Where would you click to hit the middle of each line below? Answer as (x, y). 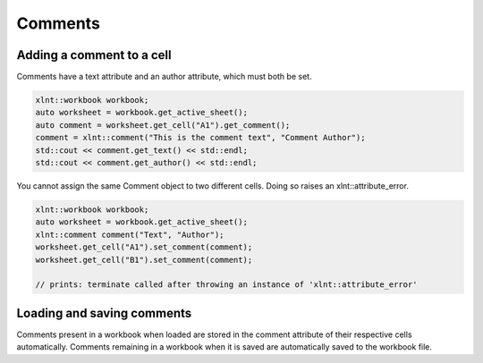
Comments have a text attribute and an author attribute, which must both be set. (164, 77)
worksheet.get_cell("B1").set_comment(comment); (144, 260)
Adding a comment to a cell (94, 55)
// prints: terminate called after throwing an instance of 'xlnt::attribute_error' (226, 285)
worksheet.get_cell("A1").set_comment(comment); (144, 247)
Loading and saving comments (104, 313)
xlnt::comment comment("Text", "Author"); (130, 234)
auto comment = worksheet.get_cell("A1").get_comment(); (163, 125)
